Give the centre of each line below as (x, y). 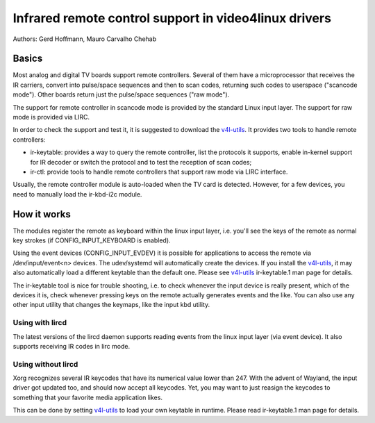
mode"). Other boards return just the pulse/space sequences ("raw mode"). (121, 94)
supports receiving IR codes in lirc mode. (72, 346)
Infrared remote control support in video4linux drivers (172, 18)
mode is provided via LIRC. (51, 117)
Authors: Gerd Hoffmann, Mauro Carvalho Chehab (85, 39)
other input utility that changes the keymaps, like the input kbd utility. (111, 305)
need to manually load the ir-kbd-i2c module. (77, 194)
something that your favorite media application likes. (88, 397)
